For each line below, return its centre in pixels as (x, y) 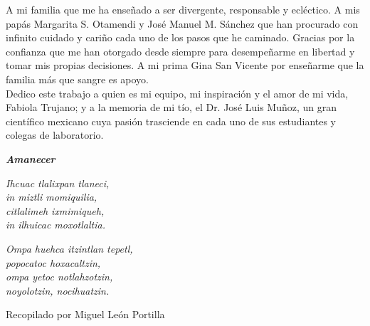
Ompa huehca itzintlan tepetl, (69, 248)
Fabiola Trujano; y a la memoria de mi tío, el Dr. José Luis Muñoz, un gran (171, 107)
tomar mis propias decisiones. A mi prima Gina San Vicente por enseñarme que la (185, 65)
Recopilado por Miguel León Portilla (85, 314)
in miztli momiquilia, (52, 197)
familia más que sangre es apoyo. (77, 79)
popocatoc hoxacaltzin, (53, 262)
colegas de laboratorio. (55, 135)
